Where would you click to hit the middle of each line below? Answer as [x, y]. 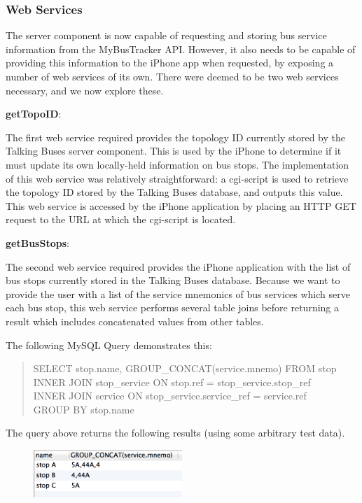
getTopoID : [34, 114]
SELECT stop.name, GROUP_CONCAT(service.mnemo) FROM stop [185, 368]
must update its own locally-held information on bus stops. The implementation [177, 164]
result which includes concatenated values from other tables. [135, 321]
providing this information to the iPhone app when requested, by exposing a [170, 63]
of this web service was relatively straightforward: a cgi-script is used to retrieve [177, 178]
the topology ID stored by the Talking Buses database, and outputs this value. [174, 192]
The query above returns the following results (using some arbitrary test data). [175, 433]
